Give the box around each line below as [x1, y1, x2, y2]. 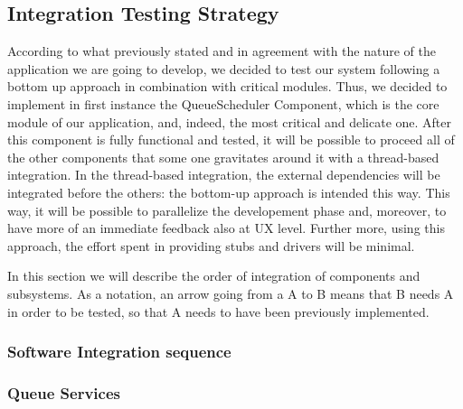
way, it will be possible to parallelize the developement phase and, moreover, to [7, 200, 447, 219]
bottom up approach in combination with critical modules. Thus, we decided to [7, 77, 448, 96]
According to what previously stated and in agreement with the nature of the [7, 42, 436, 60]
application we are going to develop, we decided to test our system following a [7, 59, 440, 78]
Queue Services [7, 381, 120, 404]
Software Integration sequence [7, 340, 231, 363]
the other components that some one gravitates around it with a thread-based [7, 147, 439, 166]
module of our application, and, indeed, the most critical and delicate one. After [7, 112, 452, 131]
